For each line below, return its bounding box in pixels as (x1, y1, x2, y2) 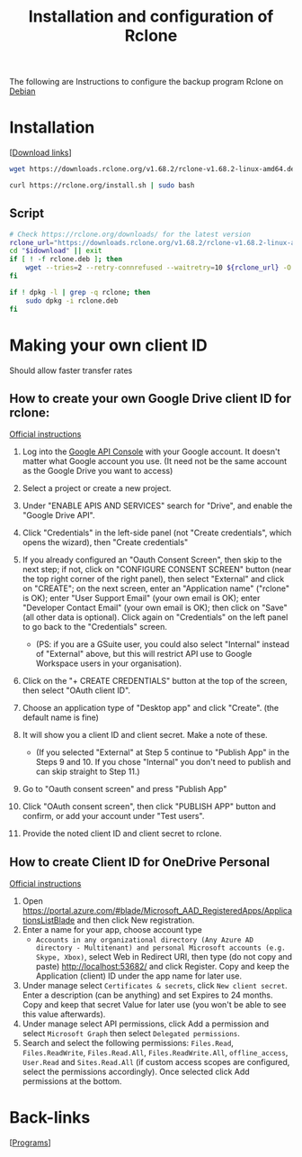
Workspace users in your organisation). (35, 658, 182, 669)
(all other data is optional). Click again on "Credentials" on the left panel (22, 612, 289, 623)
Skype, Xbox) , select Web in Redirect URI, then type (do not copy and (35, 952, 293, 962)
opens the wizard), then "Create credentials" (22, 537, 189, 548)
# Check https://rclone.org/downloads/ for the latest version (9, 230, 252, 239)
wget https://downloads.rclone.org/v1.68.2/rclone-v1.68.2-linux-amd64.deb (9, 165, 299, 174)
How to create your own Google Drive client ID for (9, 390, 292, 406)
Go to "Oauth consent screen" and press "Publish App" (22, 784, 227, 795)
